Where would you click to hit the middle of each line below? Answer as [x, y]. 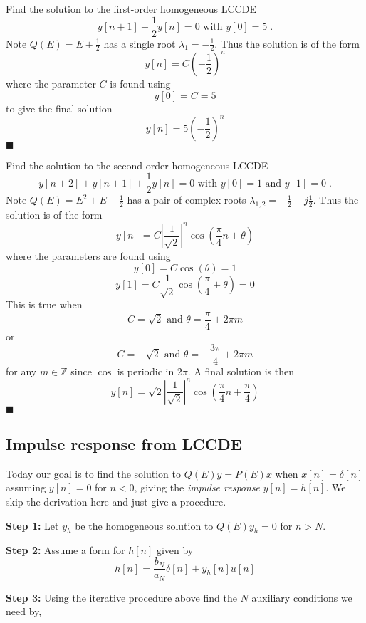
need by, [24, 611]
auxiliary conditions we [302, 597]
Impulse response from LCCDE [124, 444]
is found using [140, 83]
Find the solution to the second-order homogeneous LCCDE [137, 165]
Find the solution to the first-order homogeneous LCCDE [131, 9]
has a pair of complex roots [187, 200]
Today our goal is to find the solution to [93, 473]
